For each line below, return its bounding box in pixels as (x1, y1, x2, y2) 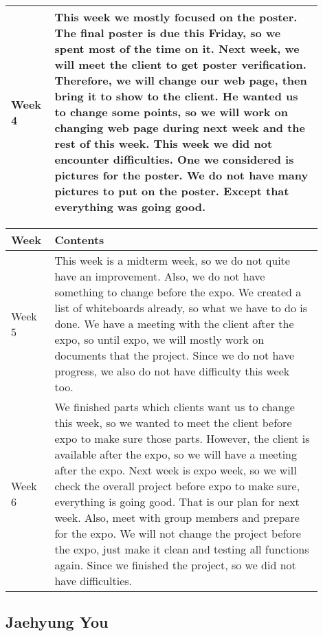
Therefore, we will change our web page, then (54, 72, 307, 88)
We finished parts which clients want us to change (54, 399, 295, 415)
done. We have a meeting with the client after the (54, 316, 294, 331)
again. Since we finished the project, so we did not (54, 557, 296, 573)
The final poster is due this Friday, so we (54, 25, 281, 41)
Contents (54, 232, 104, 248)
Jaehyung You (5, 611, 109, 633)
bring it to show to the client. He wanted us (54, 88, 298, 104)
